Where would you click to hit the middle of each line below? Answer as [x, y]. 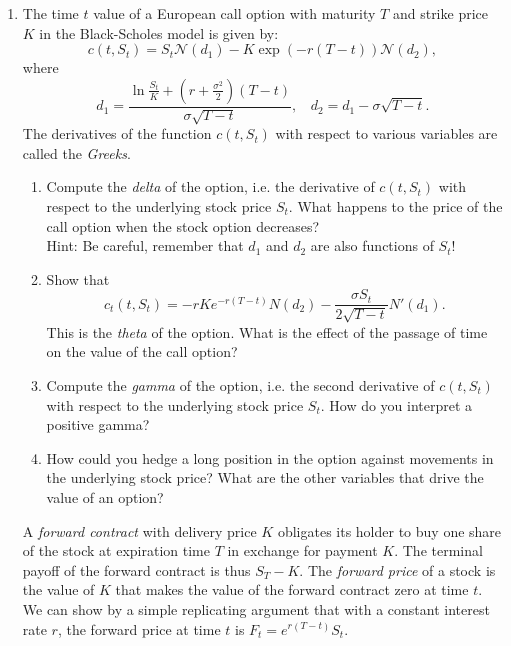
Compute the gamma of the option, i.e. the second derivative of [240, 385]
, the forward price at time [139, 628]
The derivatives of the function [117, 133]
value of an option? [105, 496]
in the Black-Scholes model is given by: [159, 32]
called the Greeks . [76, 152]
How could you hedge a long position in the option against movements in [270, 457]
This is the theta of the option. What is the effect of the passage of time [267, 331]
